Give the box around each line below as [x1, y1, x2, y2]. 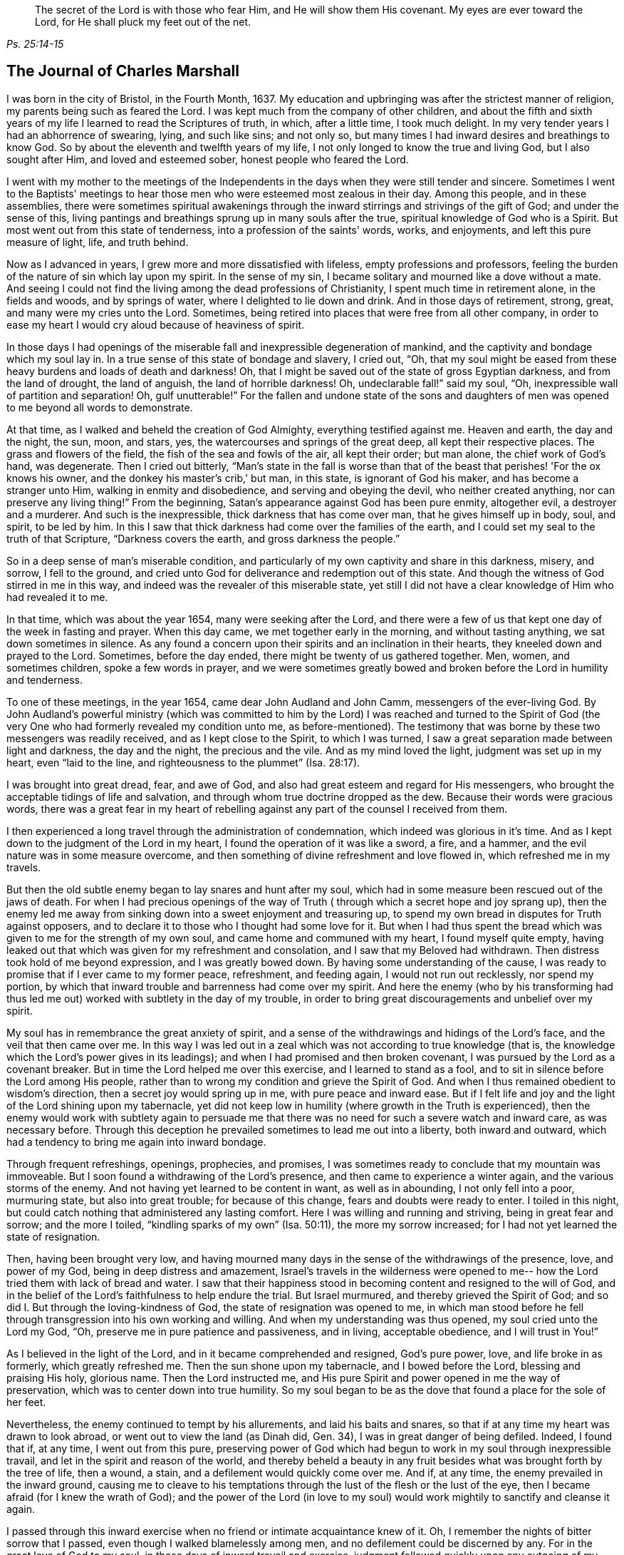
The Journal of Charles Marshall [6, 62, 239, 81]
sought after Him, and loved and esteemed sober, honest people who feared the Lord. [6, 153, 409, 165]
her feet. [6, 1395, 46, 1408]
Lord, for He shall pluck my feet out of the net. [35, 16, 251, 28]
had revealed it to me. [6, 590, 108, 603]
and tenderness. [6, 673, 83, 686]
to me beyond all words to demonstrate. [6, 401, 193, 414]
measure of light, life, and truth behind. [6, 235, 189, 248]
